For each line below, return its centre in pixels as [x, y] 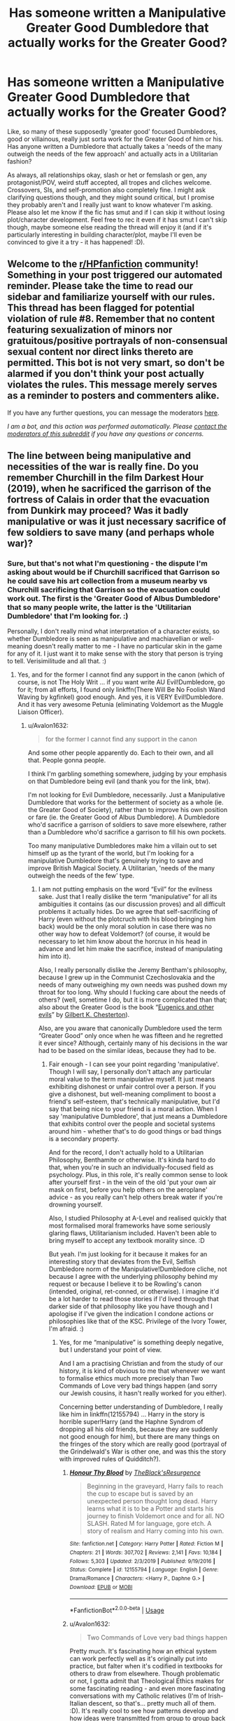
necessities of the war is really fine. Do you [103, 467]
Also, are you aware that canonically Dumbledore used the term [130, 1028]
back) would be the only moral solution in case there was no [125, 926]
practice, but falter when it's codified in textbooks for [146, 1666]
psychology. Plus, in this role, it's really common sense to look [138, 1175]
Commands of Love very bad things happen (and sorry [138, 1386]
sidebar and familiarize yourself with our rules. [111, 297]
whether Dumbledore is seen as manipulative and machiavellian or [103, 639]
